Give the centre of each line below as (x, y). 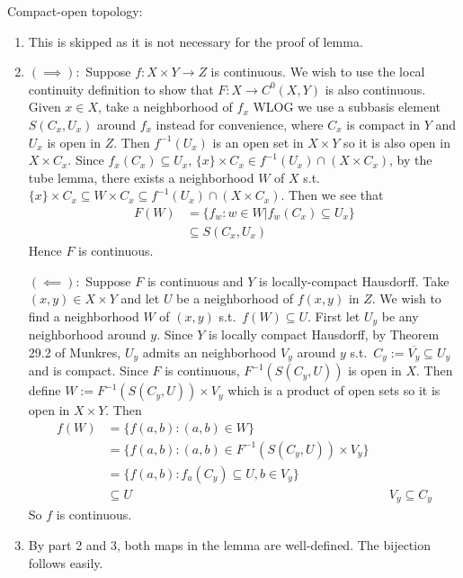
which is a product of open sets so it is (334, 390)
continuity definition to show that (121, 89)
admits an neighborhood (209, 352)
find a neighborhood (84, 316)
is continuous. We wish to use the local (318, 72)
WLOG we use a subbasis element (347, 107)
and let (140, 298)
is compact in (383, 124)
